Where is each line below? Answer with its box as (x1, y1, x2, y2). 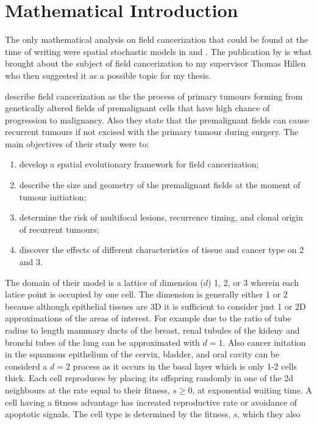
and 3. (19, 255, 43, 268)
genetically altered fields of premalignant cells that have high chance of (5, 101, 270, 114)
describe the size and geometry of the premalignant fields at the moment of (19, 178, 301, 191)
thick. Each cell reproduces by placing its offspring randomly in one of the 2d (5, 371, 294, 384)
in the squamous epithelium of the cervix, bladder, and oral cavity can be (5, 348, 280, 360)
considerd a (5, 359, 48, 372)
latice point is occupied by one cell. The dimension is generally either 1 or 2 (5, 288, 288, 301)
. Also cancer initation (223, 335, 306, 348)
